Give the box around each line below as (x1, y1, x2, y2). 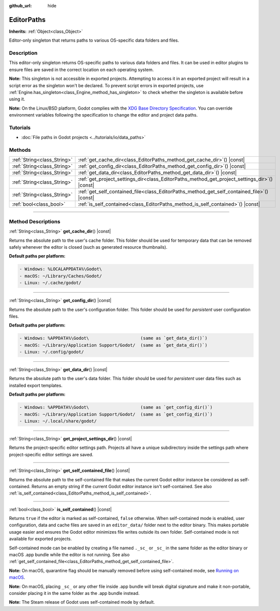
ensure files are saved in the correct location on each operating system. (9, 67, 154, 72)
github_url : (9, 3, 32, 8)
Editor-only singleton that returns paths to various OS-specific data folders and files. (9, 37, 179, 44)
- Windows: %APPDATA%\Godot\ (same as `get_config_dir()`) (19, 404, 213, 410)
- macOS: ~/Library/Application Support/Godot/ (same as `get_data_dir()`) (19, 342, 208, 348)
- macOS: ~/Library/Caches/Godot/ (19, 273, 102, 279)
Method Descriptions (9, 218, 61, 225)
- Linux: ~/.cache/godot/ (19, 280, 82, 286)
